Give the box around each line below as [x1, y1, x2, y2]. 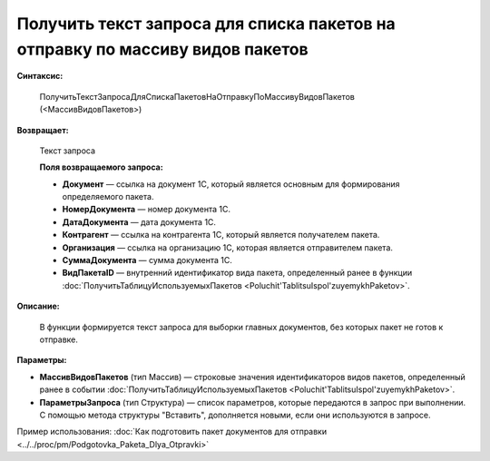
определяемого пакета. [62, 191, 154, 202]
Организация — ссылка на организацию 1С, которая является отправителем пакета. [62, 241, 394, 253]
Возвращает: [16, 124, 69, 135]
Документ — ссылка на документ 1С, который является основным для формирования [62, 178, 400, 190]
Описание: [16, 300, 61, 312]
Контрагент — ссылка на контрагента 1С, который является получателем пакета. [62, 230, 380, 240]
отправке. [39, 334, 79, 345]
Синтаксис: [16, 71, 64, 82]
